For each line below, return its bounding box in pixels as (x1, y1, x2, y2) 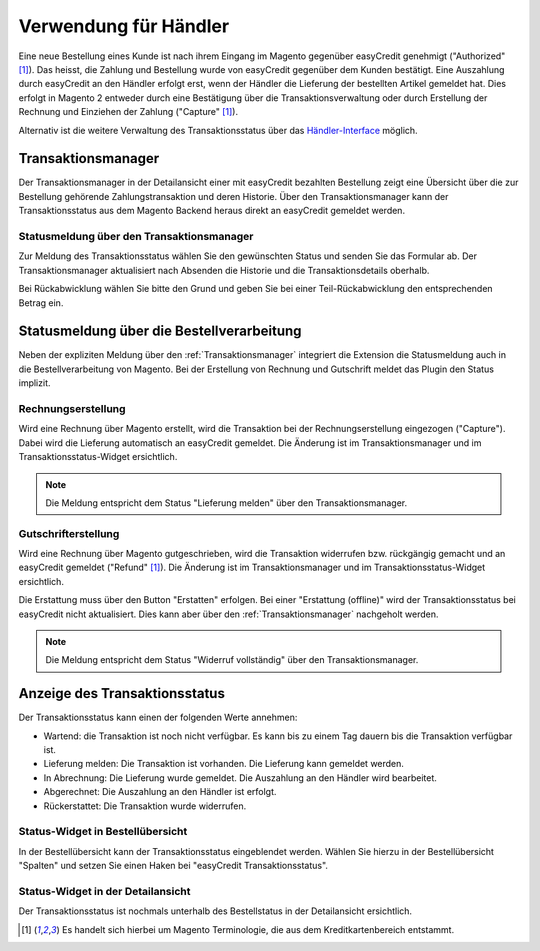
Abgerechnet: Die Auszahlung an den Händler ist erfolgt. (43, 786, 277, 798)
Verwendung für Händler (18, 15, 230, 37)
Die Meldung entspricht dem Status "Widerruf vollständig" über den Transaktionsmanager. (45, 654, 419, 666)
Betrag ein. (18, 296, 64, 309)
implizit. (18, 377, 51, 389)
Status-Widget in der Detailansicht (18, 884, 191, 898)
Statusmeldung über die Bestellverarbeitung (18, 323, 302, 340)
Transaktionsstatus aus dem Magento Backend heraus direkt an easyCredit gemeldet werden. (18, 205, 405, 217)
